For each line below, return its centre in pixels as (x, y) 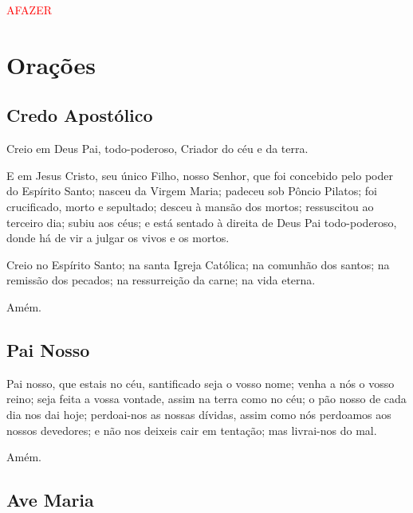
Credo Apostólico (80, 115)
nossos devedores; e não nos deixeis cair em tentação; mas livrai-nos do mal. (192, 430)
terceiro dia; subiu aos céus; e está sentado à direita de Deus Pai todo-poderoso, (202, 222)
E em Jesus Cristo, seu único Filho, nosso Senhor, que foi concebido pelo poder (200, 175)
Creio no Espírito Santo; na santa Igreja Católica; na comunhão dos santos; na (198, 264)
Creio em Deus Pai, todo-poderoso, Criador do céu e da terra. (157, 149)
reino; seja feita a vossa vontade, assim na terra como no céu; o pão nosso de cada (206, 399)
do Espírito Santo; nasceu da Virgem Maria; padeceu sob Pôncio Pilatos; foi (192, 191)
